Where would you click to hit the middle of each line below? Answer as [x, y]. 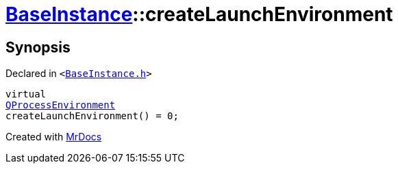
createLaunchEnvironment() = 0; [92, 116]
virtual [26, 94]
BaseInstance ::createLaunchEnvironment [199, 14]
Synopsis [38, 47]
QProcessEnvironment [61, 105]
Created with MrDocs [54, 137]
